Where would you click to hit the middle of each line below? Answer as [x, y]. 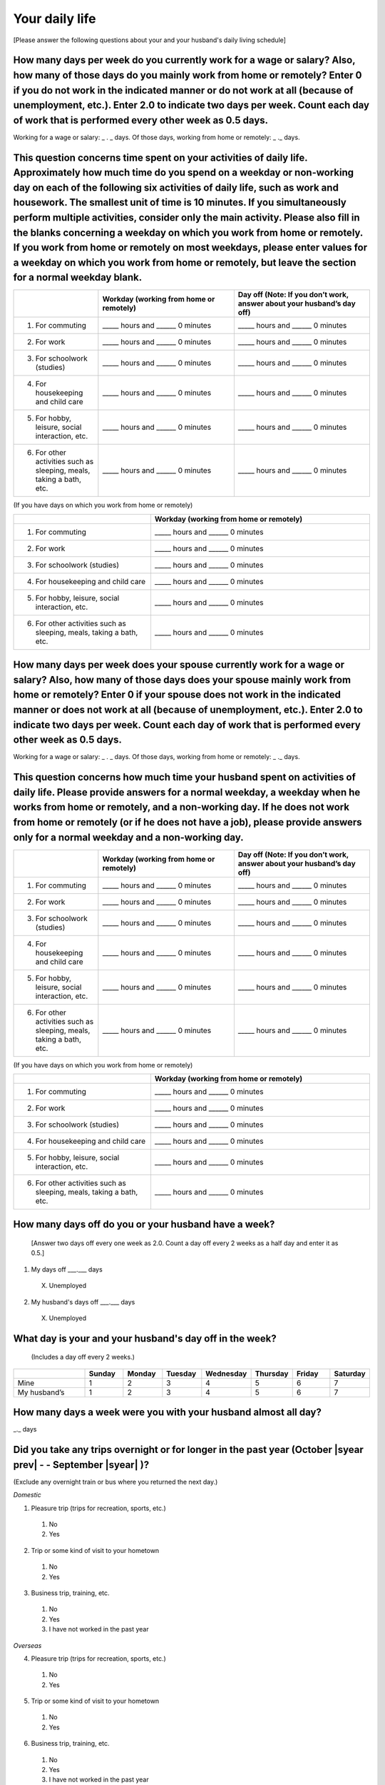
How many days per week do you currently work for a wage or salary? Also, [184, 60]
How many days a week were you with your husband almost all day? [168, 1413]
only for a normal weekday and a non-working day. [128, 837]
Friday [307, 1373]
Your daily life [55, 19]
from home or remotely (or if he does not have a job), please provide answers [188, 822]
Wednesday [226, 1373]
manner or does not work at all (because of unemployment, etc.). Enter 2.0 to [188, 710]
